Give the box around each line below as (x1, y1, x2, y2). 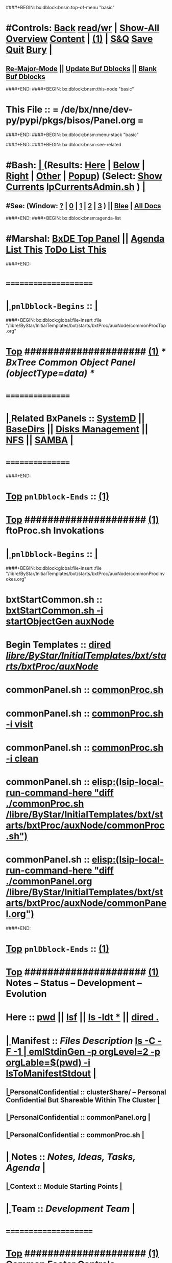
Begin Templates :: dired (6, 639, 111, 651)
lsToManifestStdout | (6, 1068, 96, 1079)
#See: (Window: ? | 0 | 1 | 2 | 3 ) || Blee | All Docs (6, 202, 161, 210)
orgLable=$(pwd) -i (6, 1056, 91, 1068)
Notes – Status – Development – (6, 977, 142, 989)
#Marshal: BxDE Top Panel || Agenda (6, 233, 165, 245)
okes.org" (6, 575, 27, 582)
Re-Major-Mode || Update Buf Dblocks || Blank (6, 64, 157, 73)
